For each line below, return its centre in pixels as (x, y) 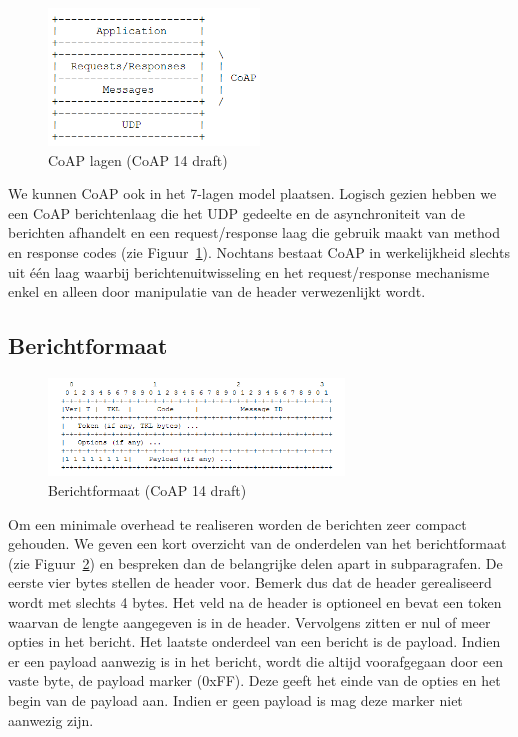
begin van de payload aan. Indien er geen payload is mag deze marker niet (235, 700)
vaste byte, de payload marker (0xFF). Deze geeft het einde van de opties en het (254, 680)
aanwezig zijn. (51, 719)
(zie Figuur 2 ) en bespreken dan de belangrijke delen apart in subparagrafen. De (255, 562)
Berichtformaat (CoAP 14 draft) (147, 490)
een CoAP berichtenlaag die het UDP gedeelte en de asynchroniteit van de (236, 212)
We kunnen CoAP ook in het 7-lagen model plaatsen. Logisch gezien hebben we (252, 193)
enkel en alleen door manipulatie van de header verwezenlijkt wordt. (217, 291)
